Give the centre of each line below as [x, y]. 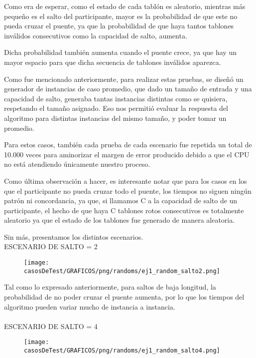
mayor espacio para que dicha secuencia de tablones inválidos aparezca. [113, 62]
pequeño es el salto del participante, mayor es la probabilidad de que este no [121, 16]
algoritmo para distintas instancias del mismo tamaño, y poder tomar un [115, 118]
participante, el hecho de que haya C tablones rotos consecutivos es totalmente [124, 210]
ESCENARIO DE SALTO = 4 [51, 326]
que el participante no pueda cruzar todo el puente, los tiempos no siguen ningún [128, 190]
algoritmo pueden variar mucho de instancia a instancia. [90, 306]
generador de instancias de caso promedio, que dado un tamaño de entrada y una [128, 89]
